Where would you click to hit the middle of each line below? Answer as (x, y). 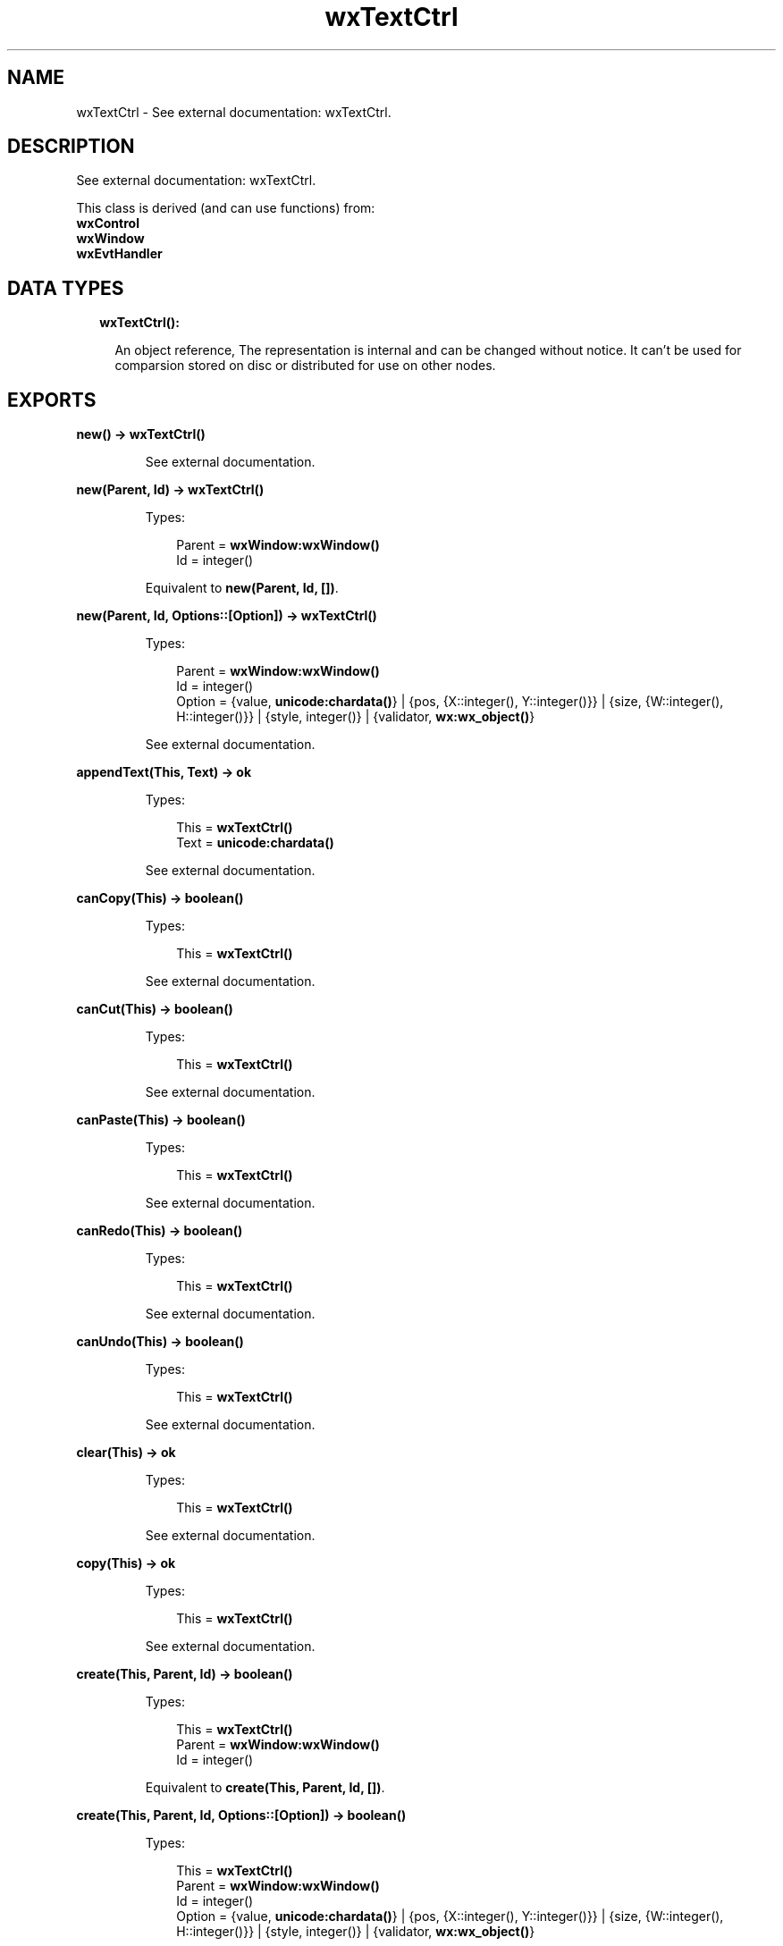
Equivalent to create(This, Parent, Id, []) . (265, 1788)
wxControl (108, 223)
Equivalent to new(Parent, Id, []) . (242, 588)
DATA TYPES (66, 288)
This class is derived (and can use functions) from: (226, 208)
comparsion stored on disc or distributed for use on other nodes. (305, 366)
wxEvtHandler (119, 254)
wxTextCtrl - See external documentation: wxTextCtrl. (234, 112)
